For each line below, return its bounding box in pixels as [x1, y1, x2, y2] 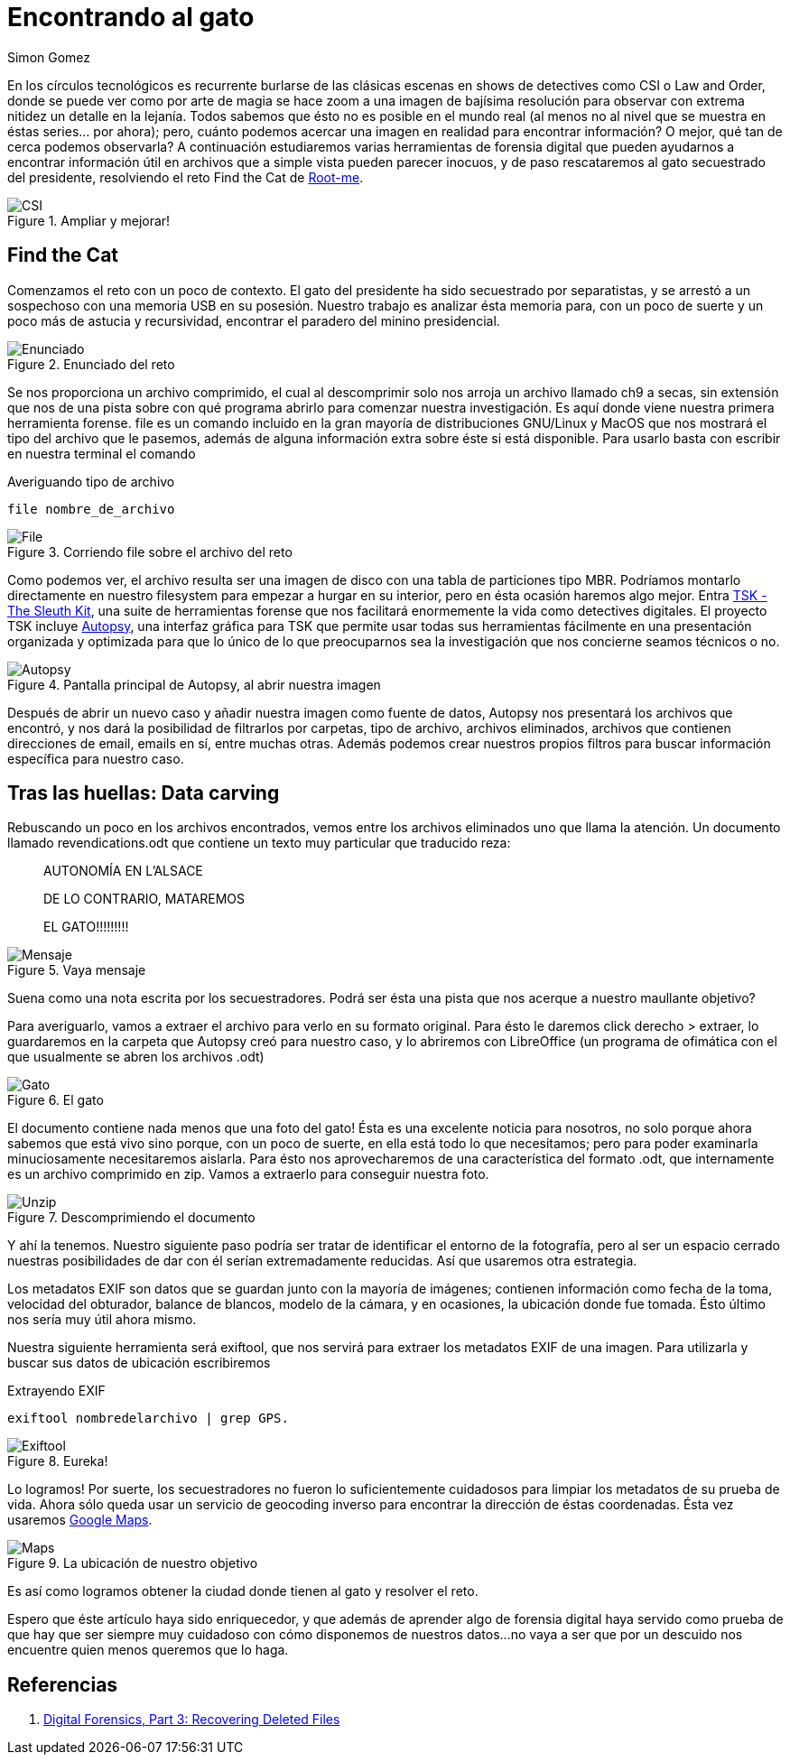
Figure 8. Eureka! [7, 1453, 108, 1470]
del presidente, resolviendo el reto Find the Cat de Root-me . [7, 169, 364, 185]
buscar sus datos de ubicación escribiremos [7, 1355, 271, 1371]
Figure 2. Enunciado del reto [7, 356, 175, 372]
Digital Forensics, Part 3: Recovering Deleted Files [43, 1711, 340, 1728]
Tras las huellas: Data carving [7, 782, 280, 805]
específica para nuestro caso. [7, 750, 184, 766]
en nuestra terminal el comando [7, 445, 196, 461]
